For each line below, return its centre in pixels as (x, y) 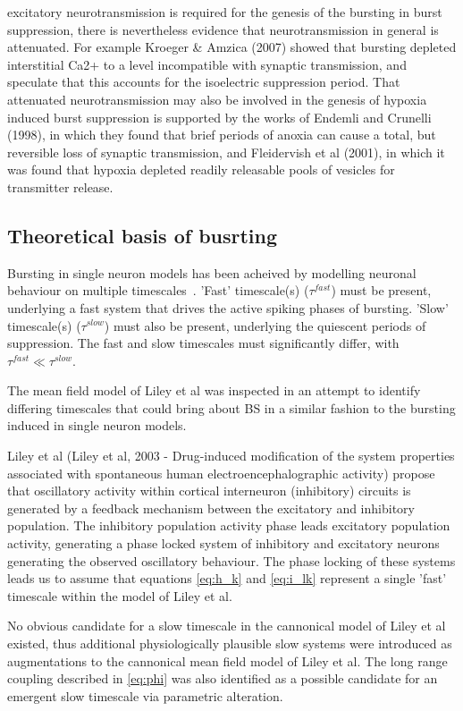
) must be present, (381, 290)
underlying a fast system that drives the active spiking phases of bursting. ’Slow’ (228, 307)
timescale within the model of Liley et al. (120, 595)
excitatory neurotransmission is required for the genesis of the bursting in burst (225, 12)
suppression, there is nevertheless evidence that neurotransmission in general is (223, 29)
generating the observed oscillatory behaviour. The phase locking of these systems (231, 560)
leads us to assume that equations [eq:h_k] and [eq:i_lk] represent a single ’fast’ (227, 578)
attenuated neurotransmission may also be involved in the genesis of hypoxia (217, 99)
